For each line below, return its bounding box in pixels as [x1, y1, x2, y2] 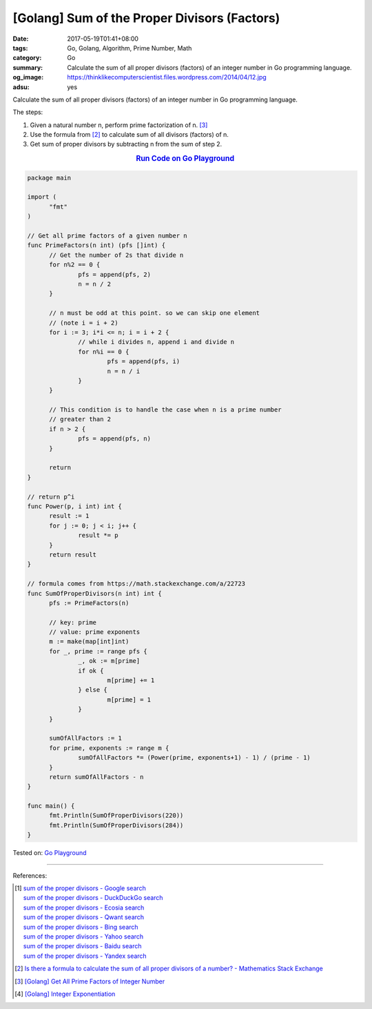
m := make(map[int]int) [49, 637, 130, 646]
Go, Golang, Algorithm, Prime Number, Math [67, 44, 192, 52]
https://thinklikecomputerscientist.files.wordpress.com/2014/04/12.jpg [67, 73, 267, 81]
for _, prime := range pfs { [49, 647, 147, 655]
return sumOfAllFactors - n [49, 773, 144, 780]
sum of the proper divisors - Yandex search [23, 952, 147, 960]
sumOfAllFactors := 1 [49, 734, 122, 742]
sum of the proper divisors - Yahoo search [23, 932, 144, 941]
